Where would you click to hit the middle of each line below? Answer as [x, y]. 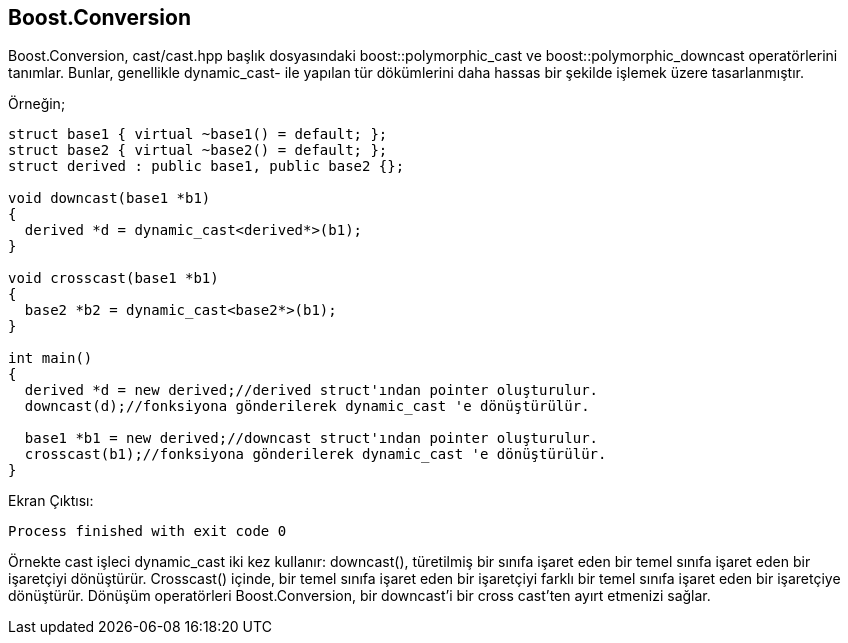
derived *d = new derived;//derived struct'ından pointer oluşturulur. [311, 390]
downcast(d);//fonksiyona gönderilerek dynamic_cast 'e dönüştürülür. [307, 406]
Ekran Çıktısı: [51, 501]
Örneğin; [37, 104]
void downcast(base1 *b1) [109, 198]
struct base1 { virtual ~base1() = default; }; [198, 134]
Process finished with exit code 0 [147, 531]
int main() [50, 358]
